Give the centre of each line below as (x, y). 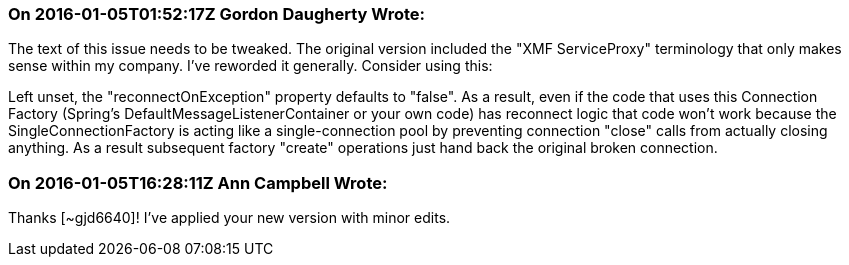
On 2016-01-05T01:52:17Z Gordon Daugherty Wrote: (216, 14)
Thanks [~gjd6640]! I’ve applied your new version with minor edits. (229, 218)
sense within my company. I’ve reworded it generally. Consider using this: (250, 66)
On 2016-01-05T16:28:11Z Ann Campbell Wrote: (198, 182)
